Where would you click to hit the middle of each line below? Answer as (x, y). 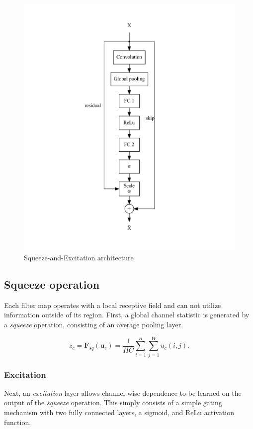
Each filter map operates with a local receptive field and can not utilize (113, 305)
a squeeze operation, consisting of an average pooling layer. (94, 324)
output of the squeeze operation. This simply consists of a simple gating (113, 402)
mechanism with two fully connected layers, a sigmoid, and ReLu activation (119, 412)
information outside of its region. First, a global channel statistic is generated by (127, 315)
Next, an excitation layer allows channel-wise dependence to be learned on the (123, 393)
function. (18, 422)
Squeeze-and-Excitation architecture (79, 257)
